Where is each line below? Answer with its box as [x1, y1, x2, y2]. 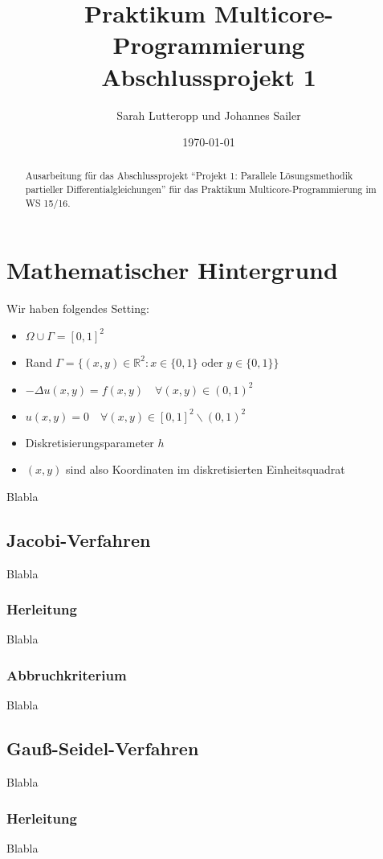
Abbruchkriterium [6, 664, 127, 684]
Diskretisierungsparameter [25, 434, 154, 450]
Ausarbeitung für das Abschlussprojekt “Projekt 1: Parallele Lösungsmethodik [25, 169, 353, 183]
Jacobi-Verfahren [6, 527, 151, 552]
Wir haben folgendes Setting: [6, 300, 149, 317]
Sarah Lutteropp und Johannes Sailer [116, 106, 301, 123]
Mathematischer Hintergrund [6, 253, 338, 286]
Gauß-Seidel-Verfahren [6, 736, 199, 761]
